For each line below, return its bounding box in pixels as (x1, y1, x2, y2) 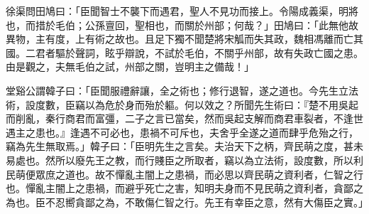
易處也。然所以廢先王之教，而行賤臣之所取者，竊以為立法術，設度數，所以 (6, 152, 353, 167)
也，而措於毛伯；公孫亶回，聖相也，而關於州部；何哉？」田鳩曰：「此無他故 (6, 17, 358, 32)
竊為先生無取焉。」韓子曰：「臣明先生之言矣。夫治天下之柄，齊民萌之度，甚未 (6, 139, 363, 154)
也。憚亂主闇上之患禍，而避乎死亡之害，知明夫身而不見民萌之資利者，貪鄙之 (6, 181, 363, 196)
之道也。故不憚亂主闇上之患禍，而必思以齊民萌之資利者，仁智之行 (55, 166, 363, 181)
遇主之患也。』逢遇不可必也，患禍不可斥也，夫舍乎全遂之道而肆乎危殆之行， (6, 124, 358, 139)
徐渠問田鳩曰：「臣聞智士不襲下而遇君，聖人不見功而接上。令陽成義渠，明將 (6, 4, 358, 18)
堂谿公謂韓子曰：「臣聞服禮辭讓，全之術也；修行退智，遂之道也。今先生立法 (6, 82, 358, 97)
